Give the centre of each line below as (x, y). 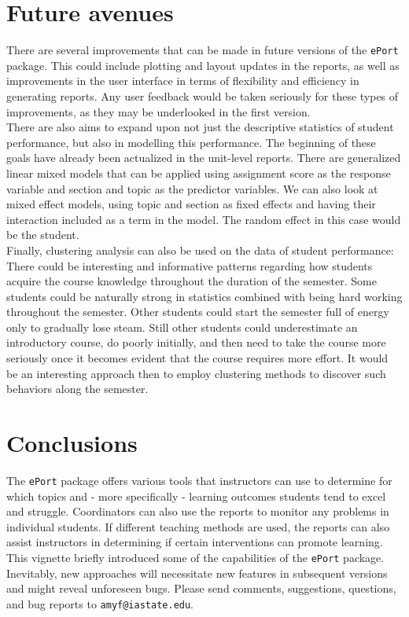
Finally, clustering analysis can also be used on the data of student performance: (200, 250)
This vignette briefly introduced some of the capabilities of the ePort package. (195, 557)
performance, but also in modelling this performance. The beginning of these (191, 142)
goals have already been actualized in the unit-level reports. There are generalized (204, 158)
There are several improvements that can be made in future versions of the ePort (203, 50)
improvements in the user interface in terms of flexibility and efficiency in (183, 81)
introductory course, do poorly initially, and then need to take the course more (196, 342)
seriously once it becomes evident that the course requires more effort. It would (197, 358)
